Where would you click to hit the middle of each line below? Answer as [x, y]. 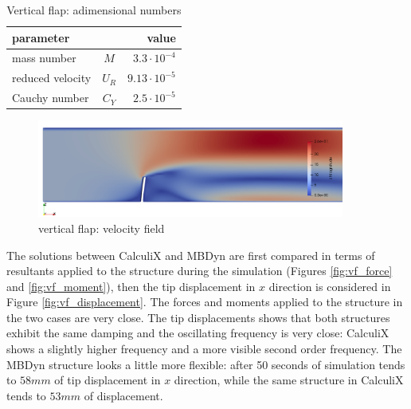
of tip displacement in [108, 380]
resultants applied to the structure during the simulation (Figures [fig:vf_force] [200, 271]
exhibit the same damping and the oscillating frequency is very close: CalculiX [198, 333]
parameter [41, 37]
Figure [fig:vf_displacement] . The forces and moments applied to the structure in [205, 302]
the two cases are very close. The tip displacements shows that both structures [198, 317]
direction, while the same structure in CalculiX [289, 380]
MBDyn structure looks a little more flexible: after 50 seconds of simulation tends [206, 364]
